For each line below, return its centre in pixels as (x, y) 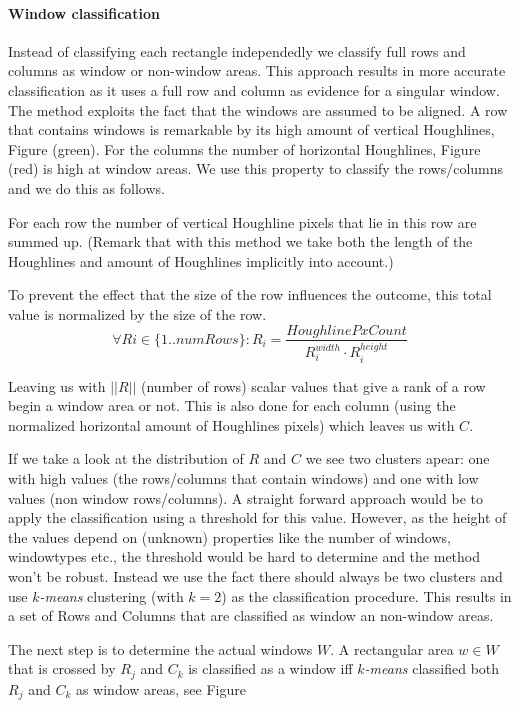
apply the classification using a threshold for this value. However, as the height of (257, 517)
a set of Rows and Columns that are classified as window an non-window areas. (251, 615)
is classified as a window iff (270, 668)
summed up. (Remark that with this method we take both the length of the (240, 241)
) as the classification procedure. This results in (366, 595)
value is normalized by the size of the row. (137, 313)
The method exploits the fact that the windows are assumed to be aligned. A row (258, 109)
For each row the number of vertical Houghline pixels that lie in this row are (242, 221)
